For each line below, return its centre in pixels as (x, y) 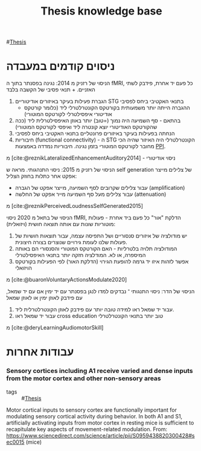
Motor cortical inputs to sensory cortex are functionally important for (91, 410)
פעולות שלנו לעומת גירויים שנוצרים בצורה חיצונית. (71, 242)
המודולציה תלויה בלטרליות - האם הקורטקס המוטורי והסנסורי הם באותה (96, 248)
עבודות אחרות (40, 352)
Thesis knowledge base (101, 11)
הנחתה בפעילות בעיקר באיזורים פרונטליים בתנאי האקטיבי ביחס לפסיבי (95, 134)
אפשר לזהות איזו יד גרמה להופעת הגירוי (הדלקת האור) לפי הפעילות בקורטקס (102, 262)
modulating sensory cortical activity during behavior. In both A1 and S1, (94, 416)
